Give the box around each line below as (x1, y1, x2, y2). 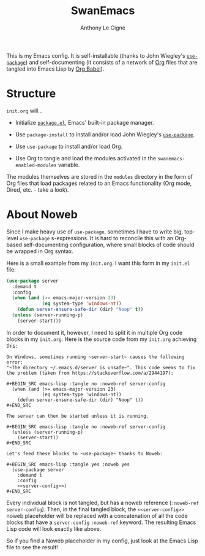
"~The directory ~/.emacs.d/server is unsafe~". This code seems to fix (6, 364, 196, 370)
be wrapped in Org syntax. (6, 247, 73, 255)
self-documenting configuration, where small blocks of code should (23, 241, 195, 248)
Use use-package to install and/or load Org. (15, 143, 123, 150)
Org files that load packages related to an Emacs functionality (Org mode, (6, 179, 192, 187)
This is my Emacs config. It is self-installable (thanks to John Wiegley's (6, 52, 185, 59)
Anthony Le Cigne (80, 24, 125, 31)
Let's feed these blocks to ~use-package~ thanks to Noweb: (6, 450, 163, 456)
